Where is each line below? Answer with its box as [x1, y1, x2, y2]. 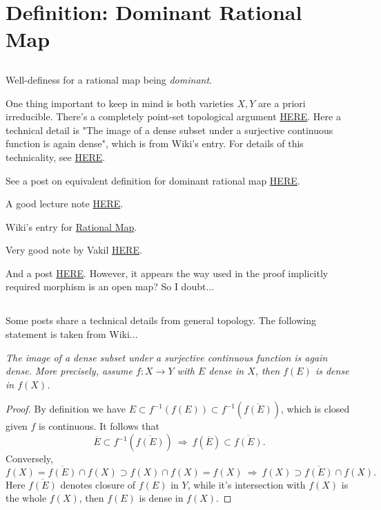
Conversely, [6, 451, 53, 466]
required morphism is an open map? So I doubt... [6, 279, 215, 294]
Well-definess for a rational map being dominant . [6, 72, 212, 86]
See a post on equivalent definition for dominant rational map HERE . [6, 173, 300, 187]
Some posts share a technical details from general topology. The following [6, 313, 316, 328]
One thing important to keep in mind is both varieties [6, 95, 234, 110]
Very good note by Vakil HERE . [6, 243, 142, 257]
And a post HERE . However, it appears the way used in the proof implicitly [6, 265, 329, 280]
